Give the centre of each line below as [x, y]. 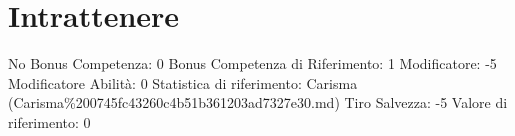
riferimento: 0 [49, 121]
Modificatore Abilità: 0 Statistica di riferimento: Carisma [183, 82]
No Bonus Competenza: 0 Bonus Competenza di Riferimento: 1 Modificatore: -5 [252, 63]
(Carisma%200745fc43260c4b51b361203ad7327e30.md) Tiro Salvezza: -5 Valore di [258, 102]
